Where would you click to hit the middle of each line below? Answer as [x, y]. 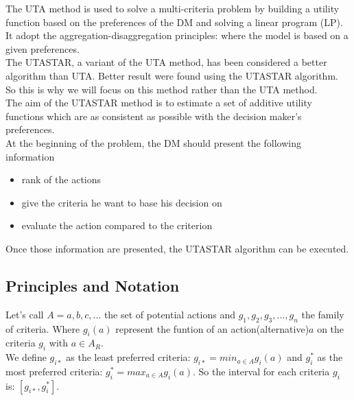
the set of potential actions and [169, 314]
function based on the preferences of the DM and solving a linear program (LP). [174, 22]
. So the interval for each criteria [261, 371]
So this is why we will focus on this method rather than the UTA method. [162, 89]
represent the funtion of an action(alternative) [212, 328]
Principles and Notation [93, 285]
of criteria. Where [43, 328]
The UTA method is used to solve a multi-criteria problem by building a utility [173, 8]
